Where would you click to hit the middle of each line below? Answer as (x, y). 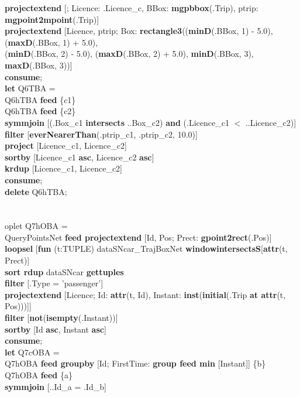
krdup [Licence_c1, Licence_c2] (63, 168)
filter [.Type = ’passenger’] (54, 283)
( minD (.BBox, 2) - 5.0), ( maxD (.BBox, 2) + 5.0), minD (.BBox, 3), (129, 54)
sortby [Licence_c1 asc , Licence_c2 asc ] (80, 157)
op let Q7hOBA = (36, 226)
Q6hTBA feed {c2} (40, 111)
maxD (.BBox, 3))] (39, 65)
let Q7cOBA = (32, 352)
